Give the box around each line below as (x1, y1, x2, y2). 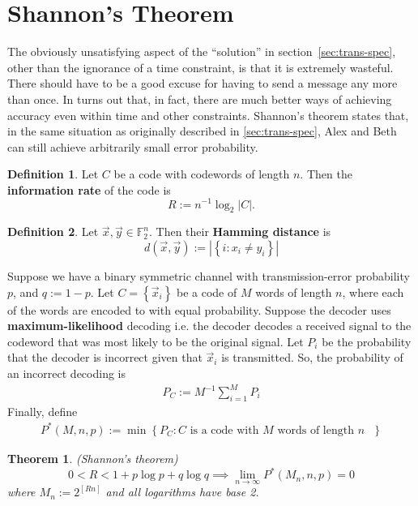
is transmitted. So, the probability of (221, 349, 403, 366)
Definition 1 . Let (7, 165, 99, 182)
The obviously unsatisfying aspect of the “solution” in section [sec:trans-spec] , (7, 43, 396, 60)
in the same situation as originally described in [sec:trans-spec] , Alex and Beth (7, 122, 397, 139)
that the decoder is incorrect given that (7, 349, 203, 366)
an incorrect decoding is (7, 364, 126, 381)
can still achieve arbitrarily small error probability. (7, 138, 258, 155)
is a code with (190, 424, 259, 436)
